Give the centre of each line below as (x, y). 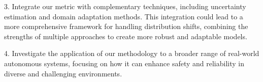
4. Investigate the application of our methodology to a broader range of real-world (132, 53)
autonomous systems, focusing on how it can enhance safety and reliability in (124, 63)
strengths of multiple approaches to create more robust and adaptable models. (126, 36)
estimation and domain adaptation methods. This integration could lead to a (124, 16)
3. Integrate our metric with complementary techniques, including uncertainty (125, 6)
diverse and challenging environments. (63, 73)
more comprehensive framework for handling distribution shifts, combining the (126, 26)
